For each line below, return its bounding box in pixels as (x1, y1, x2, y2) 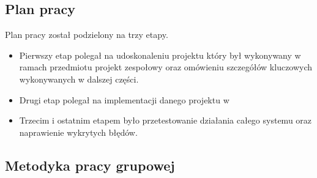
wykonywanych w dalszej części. (19, 72, 139, 85)
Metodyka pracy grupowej (5, 155, 175, 174)
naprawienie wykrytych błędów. (19, 125, 138, 138)
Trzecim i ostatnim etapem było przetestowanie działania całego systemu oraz (19, 114, 312, 127)
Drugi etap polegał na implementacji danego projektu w (19, 93, 229, 106)
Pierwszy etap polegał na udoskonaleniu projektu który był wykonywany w (19, 48, 301, 61)
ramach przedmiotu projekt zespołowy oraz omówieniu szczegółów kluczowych (19, 61, 313, 73)
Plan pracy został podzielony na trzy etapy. (5, 28, 168, 41)
